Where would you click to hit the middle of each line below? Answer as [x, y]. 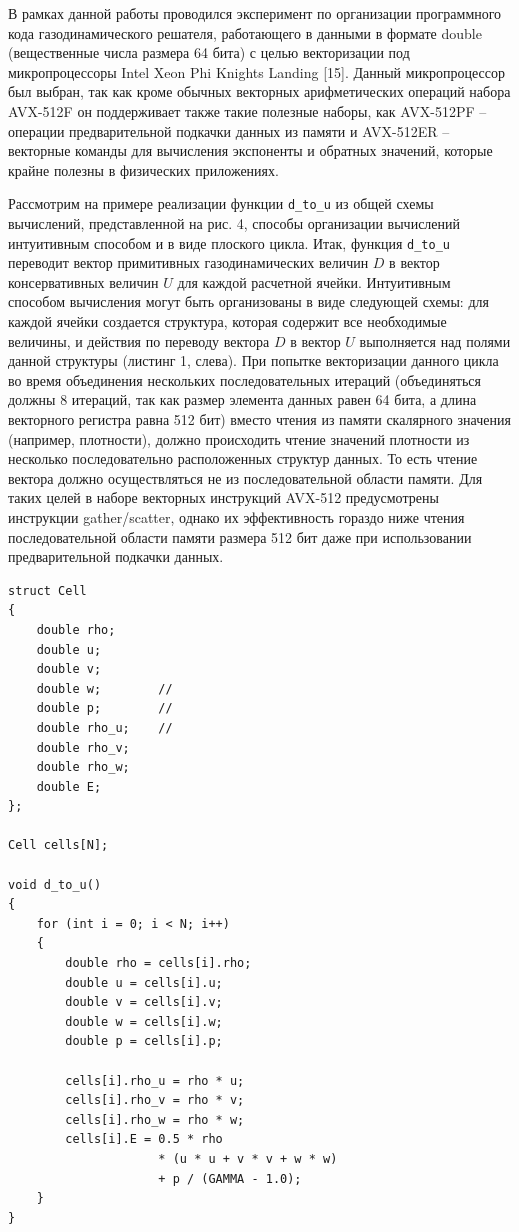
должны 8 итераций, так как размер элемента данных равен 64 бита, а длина [242, 399]
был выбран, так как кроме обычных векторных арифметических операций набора [259, 91]
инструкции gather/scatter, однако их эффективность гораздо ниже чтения [236, 516]
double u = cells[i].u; [144, 982]
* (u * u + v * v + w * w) [248, 1158]
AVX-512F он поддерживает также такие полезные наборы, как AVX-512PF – [247, 110]
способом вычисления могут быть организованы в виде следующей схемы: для [248, 301]
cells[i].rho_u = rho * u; [155, 1080]
